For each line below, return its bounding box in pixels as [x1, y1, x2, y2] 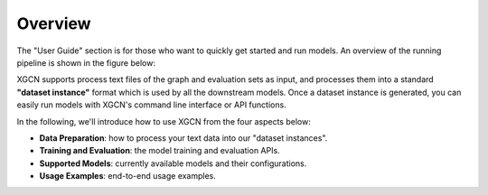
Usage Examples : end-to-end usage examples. [39, 171, 217, 181]
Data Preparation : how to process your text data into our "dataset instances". [39, 132, 328, 144]
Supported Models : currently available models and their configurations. [39, 158, 307, 169]
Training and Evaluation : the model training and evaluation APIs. [39, 145, 280, 156]
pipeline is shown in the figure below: [16, 57, 155, 68]
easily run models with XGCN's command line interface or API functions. [16, 99, 286, 110]
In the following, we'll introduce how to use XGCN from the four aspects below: [16, 116, 311, 126]
